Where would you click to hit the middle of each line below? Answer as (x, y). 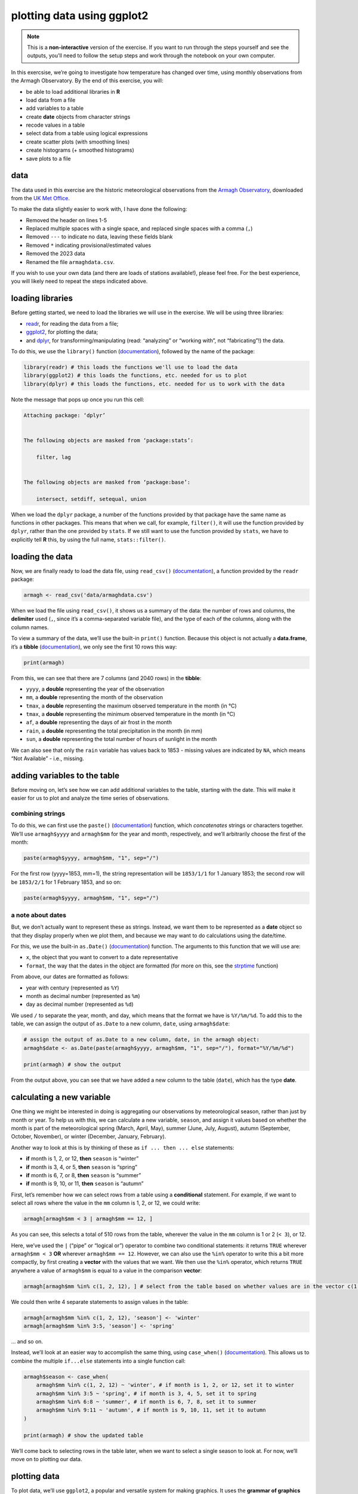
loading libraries (42, 299)
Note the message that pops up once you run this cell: (78, 399)
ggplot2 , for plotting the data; (62, 332)
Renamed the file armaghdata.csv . (70, 262)
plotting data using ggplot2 (80, 16)
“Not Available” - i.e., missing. (48, 758)
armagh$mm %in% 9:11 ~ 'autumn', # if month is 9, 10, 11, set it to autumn (151, 1410)
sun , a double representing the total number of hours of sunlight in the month (121, 739)
